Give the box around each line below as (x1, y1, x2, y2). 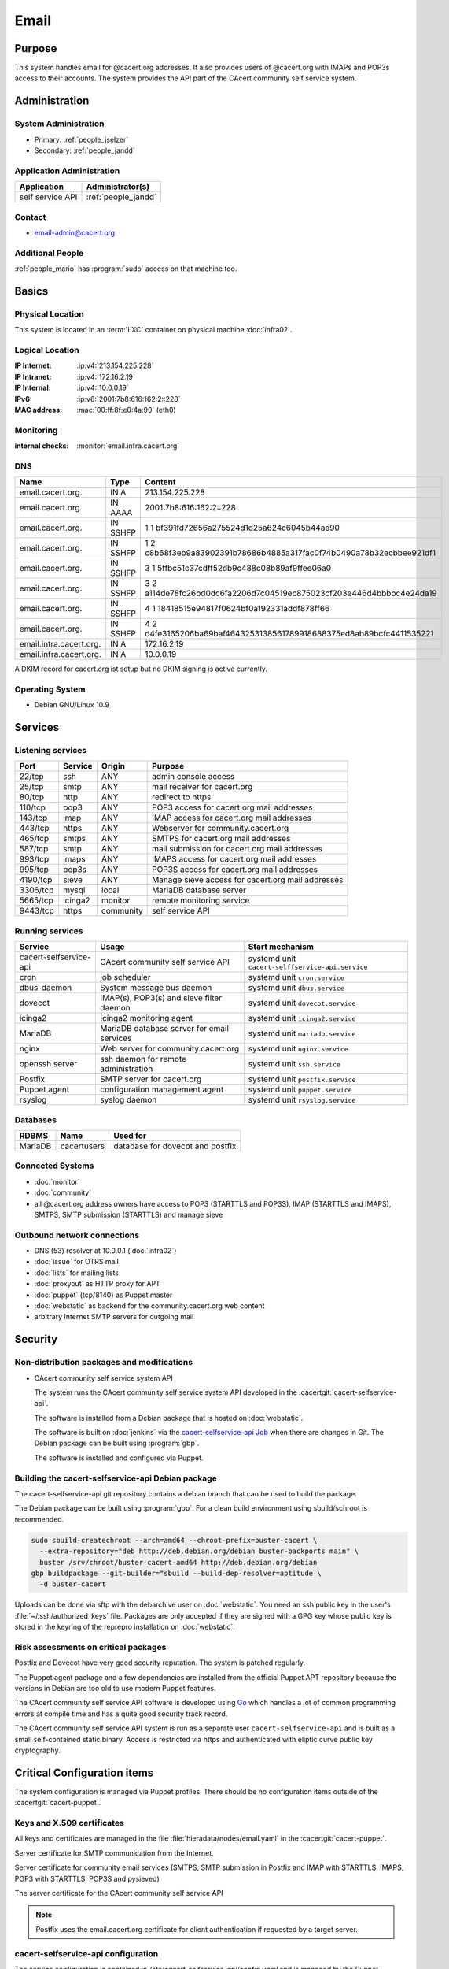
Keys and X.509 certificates (14, 1818, 125, 1829)
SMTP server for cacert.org (99, 1073, 202, 1085)
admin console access (152, 771, 235, 782)
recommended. (14, 1515, 64, 1524)
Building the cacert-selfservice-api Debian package (14, 1473, 218, 1484)
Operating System (14, 684, 86, 695)
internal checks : (14, 441, 69, 451)
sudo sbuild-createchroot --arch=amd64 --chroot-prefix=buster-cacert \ (31, 1536, 318, 1544)
